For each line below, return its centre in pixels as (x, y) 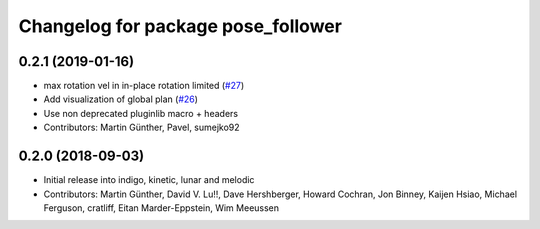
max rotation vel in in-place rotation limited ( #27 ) (144, 86)
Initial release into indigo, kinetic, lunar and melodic (149, 180)
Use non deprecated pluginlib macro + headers (141, 113)
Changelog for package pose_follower (180, 26)
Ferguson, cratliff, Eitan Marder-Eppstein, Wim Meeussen (161, 207)
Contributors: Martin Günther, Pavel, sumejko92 (141, 127)
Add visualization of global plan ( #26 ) (121, 99)
